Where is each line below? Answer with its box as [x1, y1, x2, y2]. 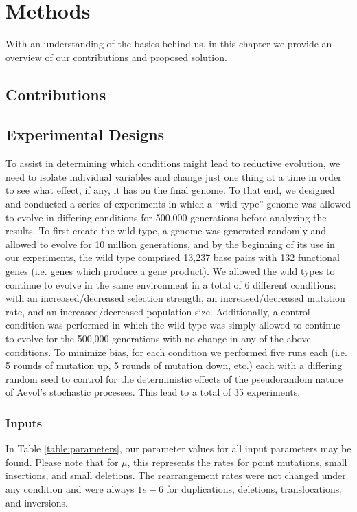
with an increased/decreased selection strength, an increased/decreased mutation [5, 291, 345, 305]
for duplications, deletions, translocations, [166, 481, 343, 496]
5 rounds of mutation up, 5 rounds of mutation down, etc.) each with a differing [5, 358, 342, 372]
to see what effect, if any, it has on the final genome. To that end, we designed [5, 183, 335, 197]
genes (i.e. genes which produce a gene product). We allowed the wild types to [5, 264, 335, 278]
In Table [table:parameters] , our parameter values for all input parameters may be [5, 441, 352, 456]
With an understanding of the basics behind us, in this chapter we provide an [5, 36, 332, 51]
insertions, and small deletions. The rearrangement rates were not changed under [5, 468, 346, 482]
